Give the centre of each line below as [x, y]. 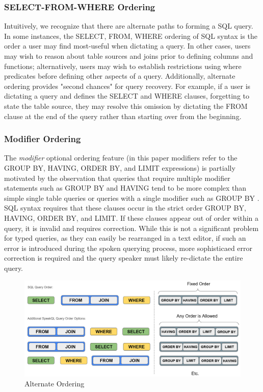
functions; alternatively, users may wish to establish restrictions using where [123, 66]
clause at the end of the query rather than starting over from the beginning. [123, 116]
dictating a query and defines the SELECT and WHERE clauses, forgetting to [127, 96]
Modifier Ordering [43, 139]
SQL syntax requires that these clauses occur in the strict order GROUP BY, [125, 208]
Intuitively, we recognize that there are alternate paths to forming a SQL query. [129, 26]
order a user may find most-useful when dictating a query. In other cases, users [127, 46]
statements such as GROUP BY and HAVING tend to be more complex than [125, 188]
